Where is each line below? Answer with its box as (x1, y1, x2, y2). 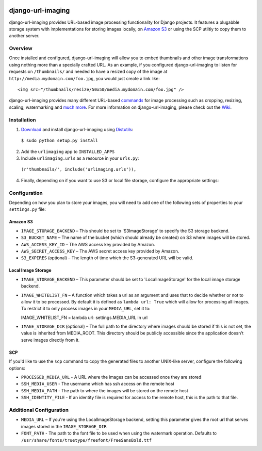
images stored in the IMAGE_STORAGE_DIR (21, 423, 107, 429)
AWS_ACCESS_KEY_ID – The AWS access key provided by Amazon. (21, 241, 155, 247)
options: (9, 365, 26, 371)
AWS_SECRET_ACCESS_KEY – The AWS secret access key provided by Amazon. (21, 248, 180, 254)
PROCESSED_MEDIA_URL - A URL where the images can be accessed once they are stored (21, 374, 201, 380)
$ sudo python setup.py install (21, 138, 98, 143)
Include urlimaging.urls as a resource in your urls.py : (21, 155, 139, 161)
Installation (9, 117, 36, 123)
